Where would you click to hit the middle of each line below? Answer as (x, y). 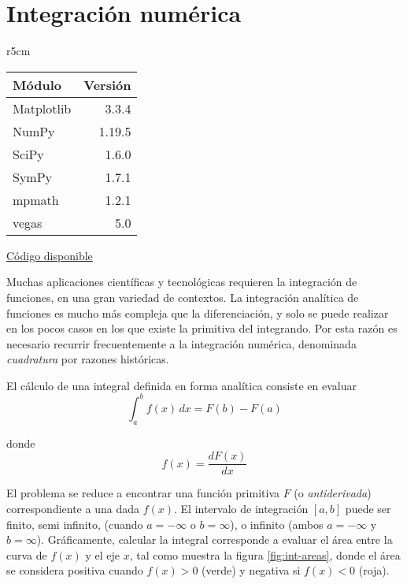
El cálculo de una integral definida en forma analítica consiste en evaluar (181, 385)
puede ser (368, 509)
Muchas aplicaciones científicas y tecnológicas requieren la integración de (182, 282)
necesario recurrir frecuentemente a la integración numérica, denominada (181, 343)
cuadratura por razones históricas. (88, 359)
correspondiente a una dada (73, 509)
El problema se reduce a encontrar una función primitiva (143, 493)
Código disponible (50, 255)
